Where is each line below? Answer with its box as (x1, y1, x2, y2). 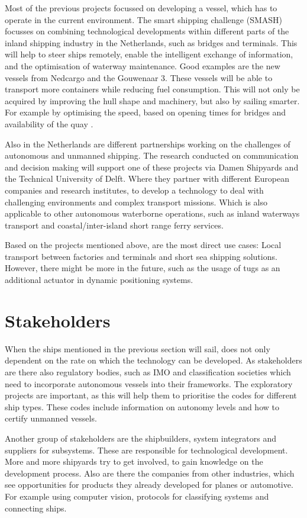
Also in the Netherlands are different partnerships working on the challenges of (5, 137, 290, 150)
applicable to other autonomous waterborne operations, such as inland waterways (5, 207, 300, 220)
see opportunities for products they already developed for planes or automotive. (5, 478, 293, 491)
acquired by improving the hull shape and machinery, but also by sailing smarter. (5, 94, 300, 107)
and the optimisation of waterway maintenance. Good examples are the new (5, 59, 280, 72)
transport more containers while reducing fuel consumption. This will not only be (5, 83, 300, 95)
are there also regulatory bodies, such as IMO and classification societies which (5, 365, 291, 378)
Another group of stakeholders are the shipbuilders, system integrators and (5, 432, 276, 444)
